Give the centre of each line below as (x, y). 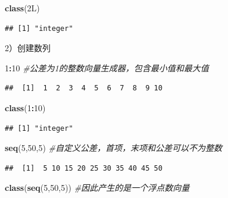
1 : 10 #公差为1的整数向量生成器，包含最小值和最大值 (107, 67)
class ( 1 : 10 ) (25, 107)
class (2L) (22, 8)
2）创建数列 (28, 48)
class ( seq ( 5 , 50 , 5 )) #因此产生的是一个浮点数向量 (97, 188)
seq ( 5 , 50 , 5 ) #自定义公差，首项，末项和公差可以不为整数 (114, 148)
